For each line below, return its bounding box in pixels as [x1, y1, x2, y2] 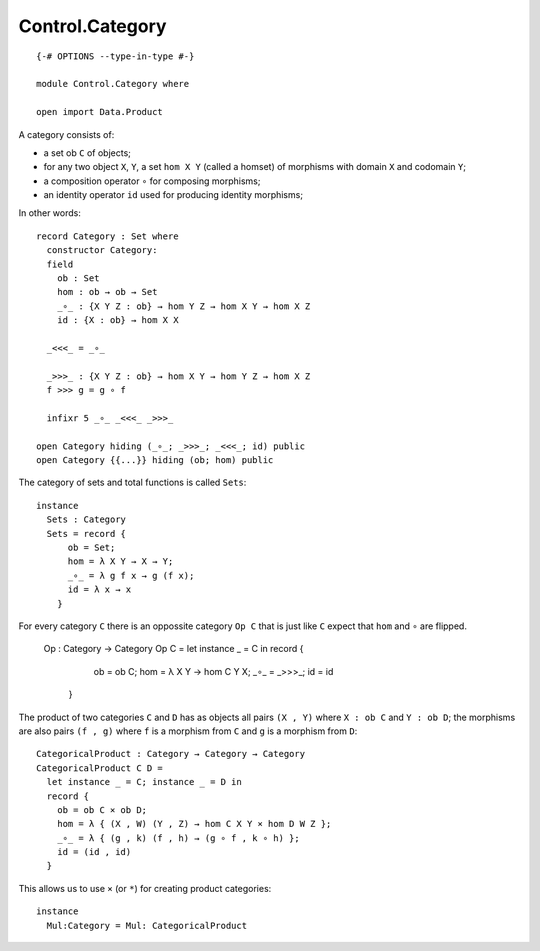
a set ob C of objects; [43, 146, 132, 159]
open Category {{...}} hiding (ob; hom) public [36, 455, 274, 466]
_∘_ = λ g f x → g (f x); [67, 570, 195, 581]
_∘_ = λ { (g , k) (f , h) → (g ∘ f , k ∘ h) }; [56, 832, 300, 844]
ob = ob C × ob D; [56, 804, 148, 815]
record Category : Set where [36, 230, 179, 242]
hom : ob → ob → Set [56, 286, 158, 298]
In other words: [18, 207, 82, 219]
